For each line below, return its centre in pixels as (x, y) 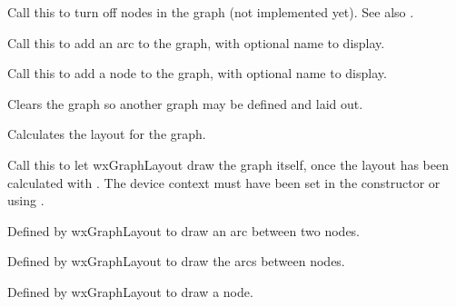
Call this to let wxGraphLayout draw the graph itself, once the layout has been (228, 164)
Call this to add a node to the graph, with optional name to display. (197, 73)
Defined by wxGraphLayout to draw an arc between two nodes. (184, 230)
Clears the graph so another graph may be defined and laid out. (185, 103)
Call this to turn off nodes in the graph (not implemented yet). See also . (211, 12)
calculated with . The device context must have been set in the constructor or (224, 182)
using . (26, 200)
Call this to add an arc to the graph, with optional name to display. (196, 42)
